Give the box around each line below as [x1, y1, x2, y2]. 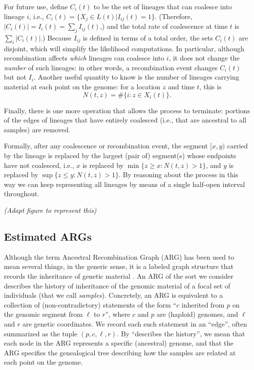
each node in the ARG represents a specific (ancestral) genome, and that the [4, 338, 233, 348]
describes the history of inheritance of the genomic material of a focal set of [4, 280, 231, 290]
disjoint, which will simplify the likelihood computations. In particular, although [4, 43, 244, 53]
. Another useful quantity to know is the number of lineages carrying [33, 72, 239, 82]
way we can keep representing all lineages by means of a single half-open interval [4, 179, 245, 189]
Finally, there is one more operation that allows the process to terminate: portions [4, 105, 250, 115]
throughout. [4, 188, 40, 199]
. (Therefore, [154, 11, 192, 21]
